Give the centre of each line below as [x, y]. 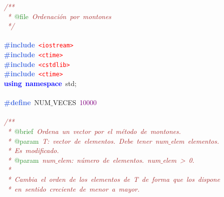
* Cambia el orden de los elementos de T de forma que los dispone [114, 179]
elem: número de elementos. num [109, 160]
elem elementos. [195, 141]
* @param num [31, 160]
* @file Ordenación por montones [59, 16]
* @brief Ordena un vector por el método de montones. [94, 131]
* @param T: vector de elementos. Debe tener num [88, 141]
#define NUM [27, 102]
